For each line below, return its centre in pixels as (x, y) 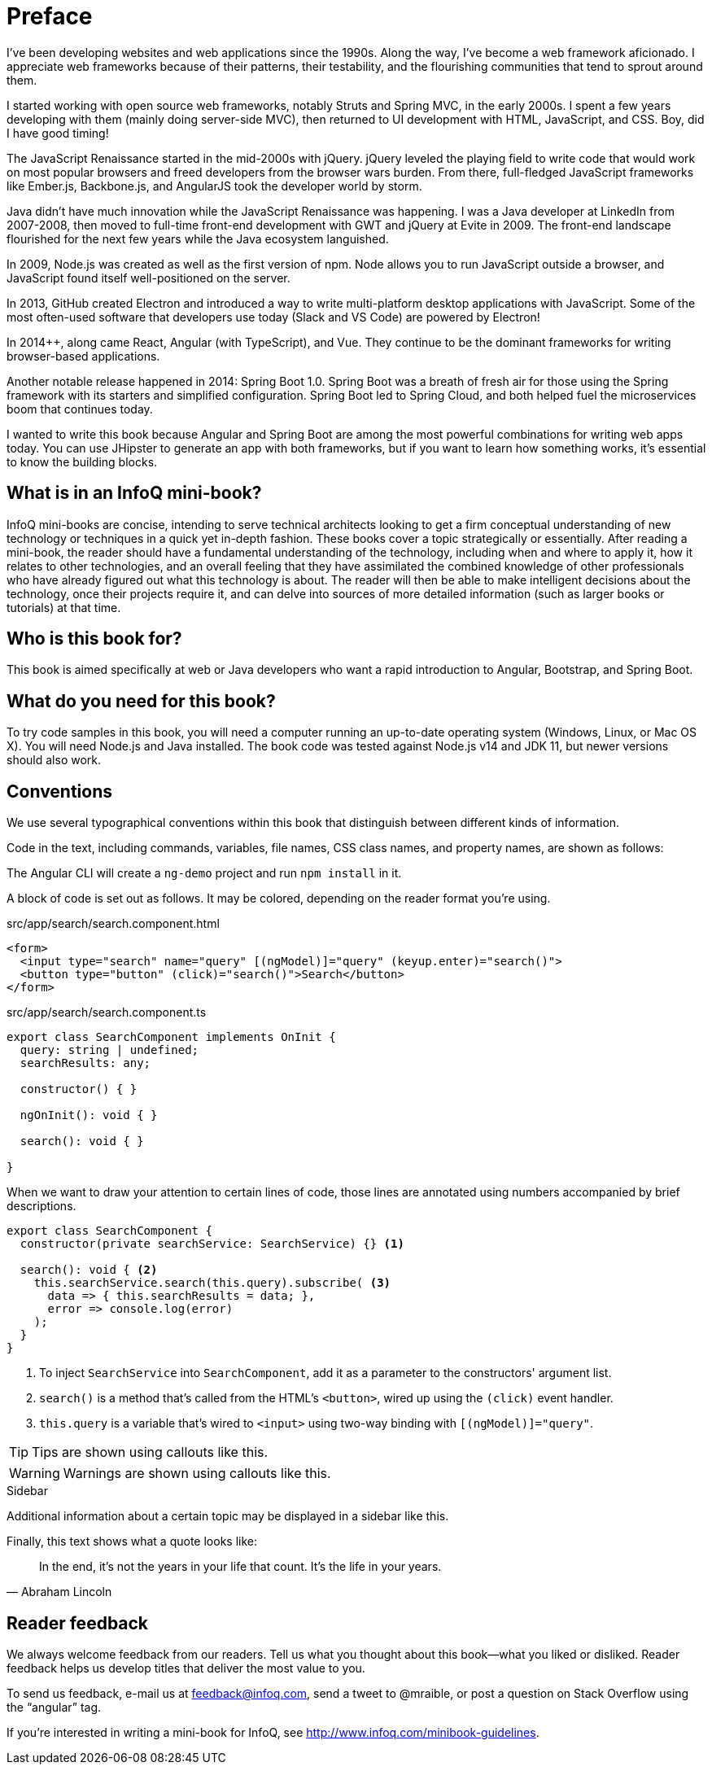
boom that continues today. (80, 409)
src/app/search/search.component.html (113, 924)
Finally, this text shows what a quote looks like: (132, 1541)
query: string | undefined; (109, 1050)
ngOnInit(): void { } (89, 1115)
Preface (50, 16)
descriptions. (41, 1206)
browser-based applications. (83, 356)
